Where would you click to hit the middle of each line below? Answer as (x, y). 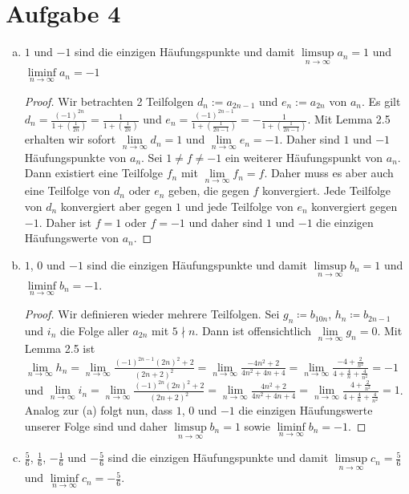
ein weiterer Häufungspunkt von (304, 157)
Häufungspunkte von (75, 157)
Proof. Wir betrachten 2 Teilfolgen (109, 101)
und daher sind (226, 222)
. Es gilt (381, 101)
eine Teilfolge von (67, 190)
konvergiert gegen (354, 206)
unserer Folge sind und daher (96, 425)
